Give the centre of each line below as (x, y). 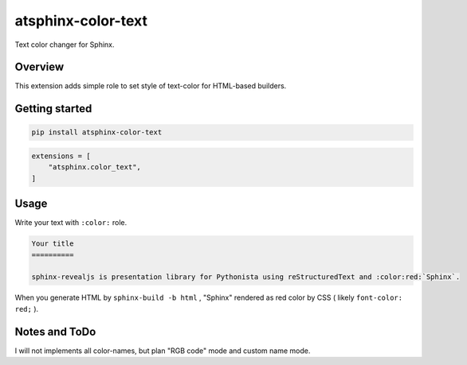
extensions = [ (61, 156)
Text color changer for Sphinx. (65, 45)
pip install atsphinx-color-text (97, 132)
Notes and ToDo (55, 331)
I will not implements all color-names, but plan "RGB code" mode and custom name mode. (163, 351)
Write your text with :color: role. (71, 223)
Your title (53, 244)
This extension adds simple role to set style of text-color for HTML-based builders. (151, 86)
